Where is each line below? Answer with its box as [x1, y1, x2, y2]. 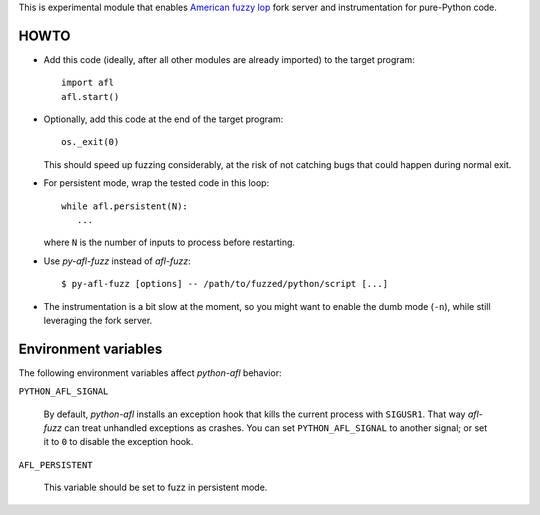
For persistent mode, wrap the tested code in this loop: [43, 177, 270, 189]
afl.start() [61, 91, 120, 102]
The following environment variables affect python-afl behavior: [18, 366, 282, 379]
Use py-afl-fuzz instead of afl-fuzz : [43, 255, 191, 267]
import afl [61, 77, 115, 89]
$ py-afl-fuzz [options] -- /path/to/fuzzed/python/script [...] [61, 278, 389, 290]
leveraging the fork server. [43, 314, 153, 326]
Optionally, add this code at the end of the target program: [43, 113, 284, 125]
